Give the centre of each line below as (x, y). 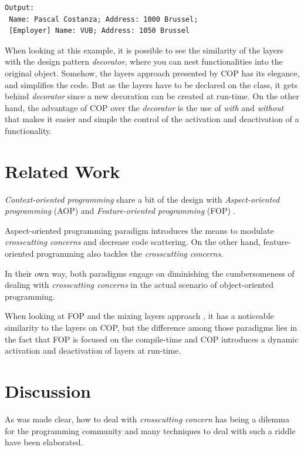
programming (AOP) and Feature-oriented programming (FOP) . (120, 211)
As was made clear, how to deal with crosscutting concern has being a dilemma (147, 419)
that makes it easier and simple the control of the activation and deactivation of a (152, 119)
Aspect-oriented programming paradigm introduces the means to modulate (139, 230)
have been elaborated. (44, 442)
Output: (20, 8)
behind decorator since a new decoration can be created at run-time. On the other (152, 96)
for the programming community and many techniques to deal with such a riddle (150, 430)
